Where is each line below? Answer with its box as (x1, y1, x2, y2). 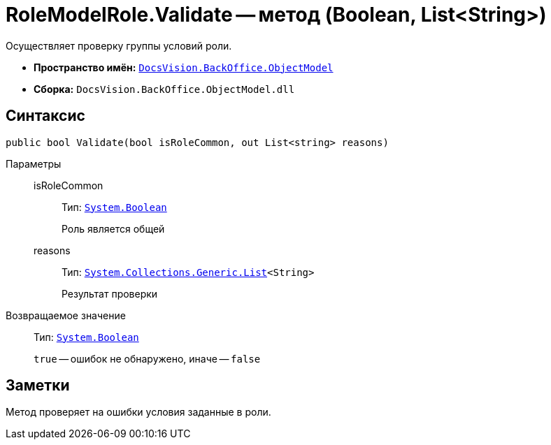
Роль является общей (62, 222, 165, 235)
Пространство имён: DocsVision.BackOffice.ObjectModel (34, 61, 334, 73)
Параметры (6, 157, 62, 170)
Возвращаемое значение (6, 309, 126, 321)
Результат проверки (62, 287, 158, 300)
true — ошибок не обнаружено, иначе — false (34, 352, 261, 365)
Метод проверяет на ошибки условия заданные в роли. (6, 406, 271, 418)
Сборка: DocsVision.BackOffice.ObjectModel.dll (34, 82, 295, 95)
